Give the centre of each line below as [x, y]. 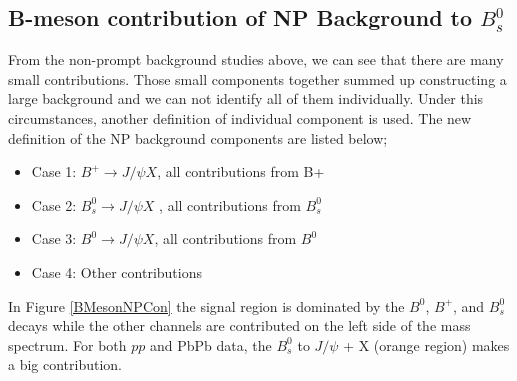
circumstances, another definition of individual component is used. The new [240, 117]
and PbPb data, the [211, 344]
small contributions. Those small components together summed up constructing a [257, 78]
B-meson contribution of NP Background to [240, 17]
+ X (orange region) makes [426, 344]
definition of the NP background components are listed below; [198, 137]
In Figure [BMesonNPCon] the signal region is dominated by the [206, 305]
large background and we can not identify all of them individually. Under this [246, 98]
